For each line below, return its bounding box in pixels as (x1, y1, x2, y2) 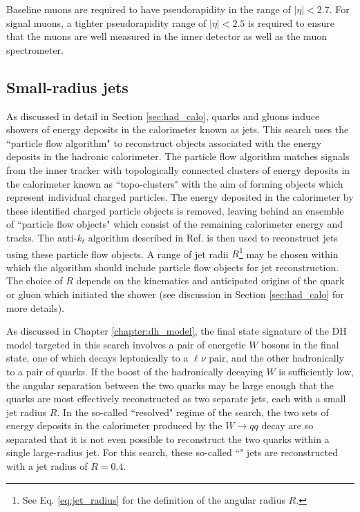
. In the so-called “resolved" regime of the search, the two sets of (57, 404, 329, 419)
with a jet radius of (6, 459, 88, 473)
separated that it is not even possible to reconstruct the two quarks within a (6, 431, 330, 446)
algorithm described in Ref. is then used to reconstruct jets (88, 230, 338, 244)
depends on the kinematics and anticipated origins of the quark (76, 273, 345, 288)
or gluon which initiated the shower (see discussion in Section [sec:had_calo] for (6, 286, 344, 301)
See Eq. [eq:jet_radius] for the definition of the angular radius (22, 492, 285, 506)
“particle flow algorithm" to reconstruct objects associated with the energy (6, 135, 322, 150)
